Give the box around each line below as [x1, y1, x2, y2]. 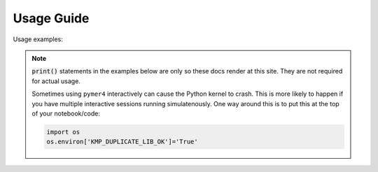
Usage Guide [13, 10, 90, 26]
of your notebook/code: [31, 109, 101, 117]
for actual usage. [31, 77, 80, 85]
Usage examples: [13, 35, 63, 43]
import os [46, 128, 80, 136]
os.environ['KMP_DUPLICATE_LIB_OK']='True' [46, 138, 199, 146]
